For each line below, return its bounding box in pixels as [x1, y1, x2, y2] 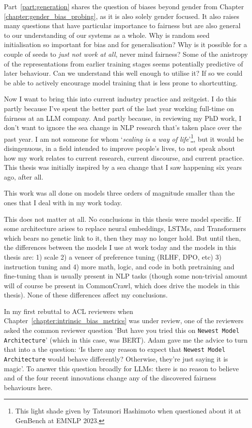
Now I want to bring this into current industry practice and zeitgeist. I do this [4, 94, 237, 104]
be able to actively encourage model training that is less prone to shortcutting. [4, 77, 238, 87]
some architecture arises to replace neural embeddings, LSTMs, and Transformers [4, 223, 246, 233]
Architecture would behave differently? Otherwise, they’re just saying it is [4, 354, 228, 364]
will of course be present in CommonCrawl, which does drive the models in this [4, 280, 240, 290]
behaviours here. [4, 382, 53, 392]
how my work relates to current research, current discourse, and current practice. [4, 152, 244, 163]
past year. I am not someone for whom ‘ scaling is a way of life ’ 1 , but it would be [4, 132, 244, 144]
